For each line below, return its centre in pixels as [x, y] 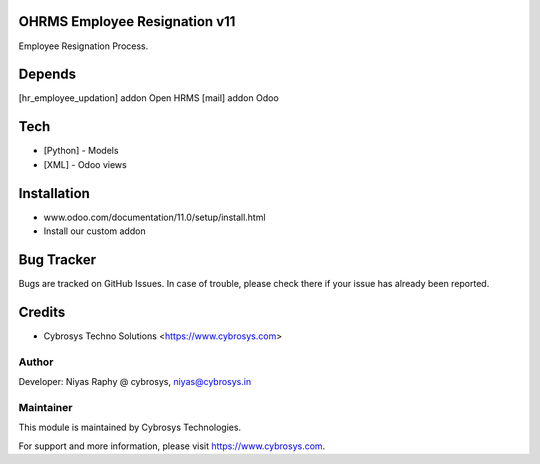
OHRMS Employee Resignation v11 [127, 21]
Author [36, 362]
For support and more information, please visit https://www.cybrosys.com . [172, 446]
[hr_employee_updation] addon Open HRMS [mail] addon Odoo [148, 98]
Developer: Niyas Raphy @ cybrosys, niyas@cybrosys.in [135, 381]
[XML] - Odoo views [85, 164]
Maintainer [45, 407]
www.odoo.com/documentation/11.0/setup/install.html [154, 217]
